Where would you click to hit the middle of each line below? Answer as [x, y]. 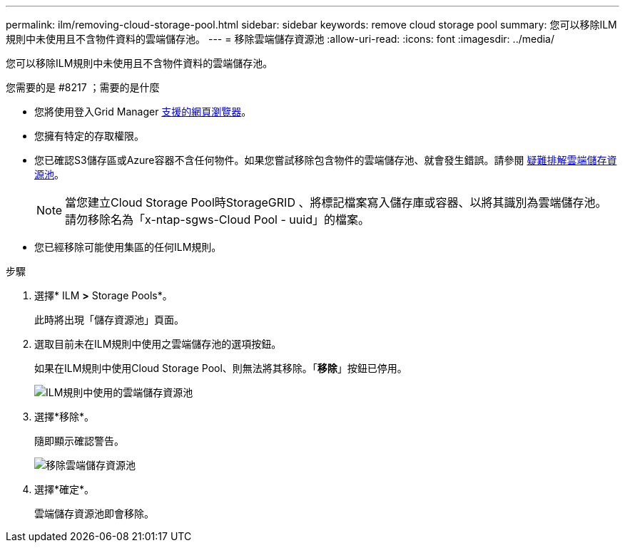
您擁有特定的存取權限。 [89, 136]
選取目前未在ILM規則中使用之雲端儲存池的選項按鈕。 [158, 344]
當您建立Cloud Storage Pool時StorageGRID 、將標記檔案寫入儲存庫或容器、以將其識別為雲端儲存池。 [336, 202]
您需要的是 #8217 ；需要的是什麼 [83, 87]
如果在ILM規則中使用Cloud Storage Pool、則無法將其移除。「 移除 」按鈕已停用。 [221, 368]
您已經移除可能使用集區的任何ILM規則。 [128, 247]
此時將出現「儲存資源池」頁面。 [109, 320]
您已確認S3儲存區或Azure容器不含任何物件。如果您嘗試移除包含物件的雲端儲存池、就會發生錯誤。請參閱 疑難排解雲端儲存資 [326, 160]
